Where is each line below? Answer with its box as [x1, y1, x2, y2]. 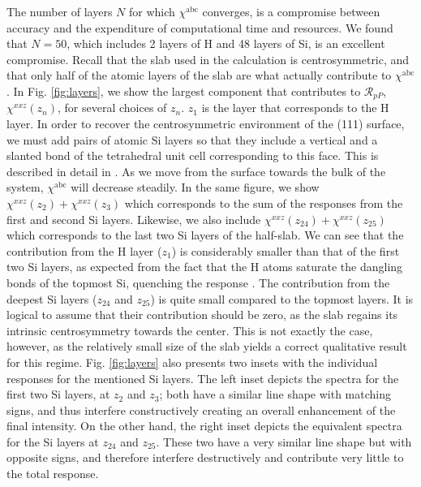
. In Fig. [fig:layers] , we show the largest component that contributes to [6, 82, 361, 99]
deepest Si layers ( [6, 290, 97, 307]
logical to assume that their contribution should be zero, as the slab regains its [6, 306, 398, 323]
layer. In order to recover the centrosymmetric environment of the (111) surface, [6, 115, 405, 132]
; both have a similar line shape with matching [159, 386, 392, 403]
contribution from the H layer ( [6, 242, 162, 259]
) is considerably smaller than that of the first [171, 242, 400, 259]
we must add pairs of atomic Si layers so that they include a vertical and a [6, 131, 378, 148]
